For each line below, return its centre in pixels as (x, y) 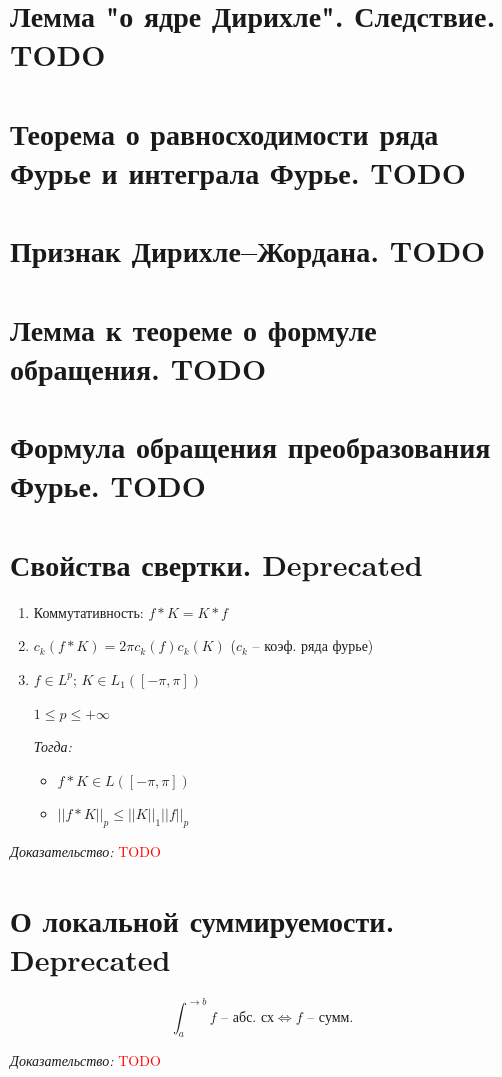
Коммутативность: (88, 611)
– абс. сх (247, 1017)
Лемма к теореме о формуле (193, 328)
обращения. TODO (138, 367)
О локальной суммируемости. (202, 919)
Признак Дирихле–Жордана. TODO (248, 250)
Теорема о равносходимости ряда (224, 132)
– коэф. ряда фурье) (313, 645)
